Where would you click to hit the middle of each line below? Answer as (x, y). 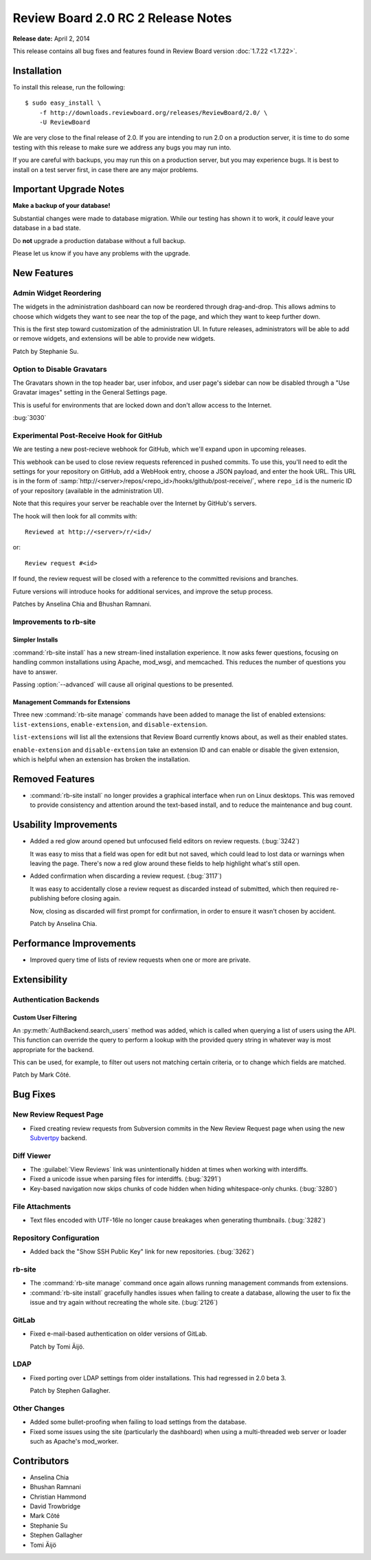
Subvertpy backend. (58, 1138)
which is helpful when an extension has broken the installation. (101, 759)
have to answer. (35, 672)
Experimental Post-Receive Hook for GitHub (88, 435)
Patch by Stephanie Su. (46, 351)
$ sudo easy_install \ (63, 103)
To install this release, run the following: (69, 87)
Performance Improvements (75, 943)
